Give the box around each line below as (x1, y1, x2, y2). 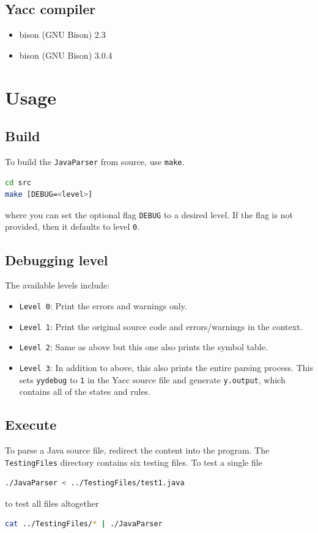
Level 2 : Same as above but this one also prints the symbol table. (19, 340, 268, 353)
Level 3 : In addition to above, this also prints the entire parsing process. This (19, 361, 313, 373)
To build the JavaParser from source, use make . (5, 155, 185, 167)
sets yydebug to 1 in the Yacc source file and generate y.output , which (19, 373, 286, 386)
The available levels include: (5, 279, 110, 292)
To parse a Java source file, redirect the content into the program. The (5, 444, 270, 456)
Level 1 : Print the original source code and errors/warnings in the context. (19, 320, 303, 333)
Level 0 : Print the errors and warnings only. (19, 299, 187, 312)
